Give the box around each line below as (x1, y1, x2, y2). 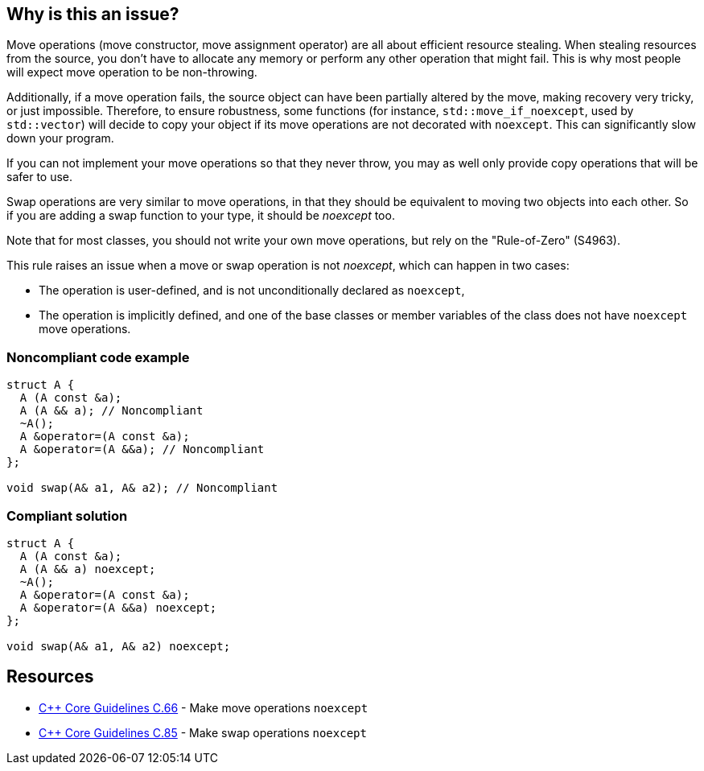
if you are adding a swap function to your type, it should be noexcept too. (6, 208, 395, 223)
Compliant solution (6, 507, 128, 524)
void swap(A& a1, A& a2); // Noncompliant (6, 481, 278, 495)
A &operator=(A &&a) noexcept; (19, 600, 217, 614)
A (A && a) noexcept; (19, 562, 156, 575)
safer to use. (6, 170, 73, 184)
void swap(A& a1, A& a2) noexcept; (6, 639, 231, 653)
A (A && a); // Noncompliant (19, 404, 204, 418)
